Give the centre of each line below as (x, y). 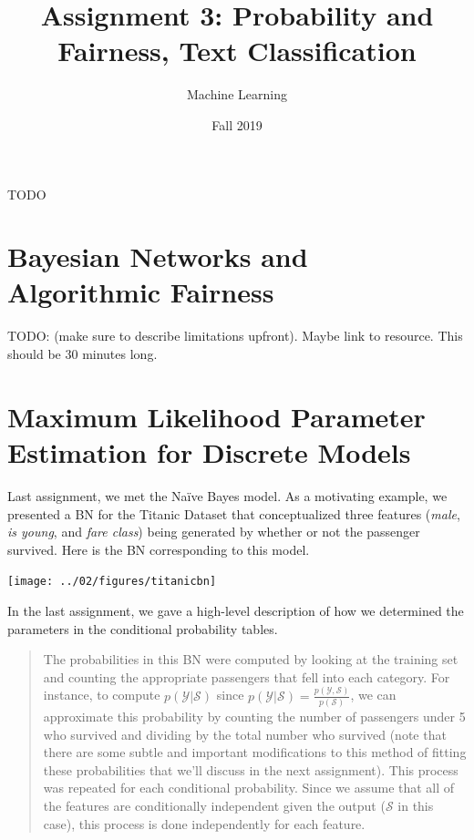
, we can (373, 695)
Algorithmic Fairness (141, 292)
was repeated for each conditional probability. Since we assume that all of (249, 788)
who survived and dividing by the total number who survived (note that (245, 734)
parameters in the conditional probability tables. (143, 628)
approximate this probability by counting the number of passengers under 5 (254, 716)
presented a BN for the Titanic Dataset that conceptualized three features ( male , (234, 513)
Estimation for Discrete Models (209, 451)
